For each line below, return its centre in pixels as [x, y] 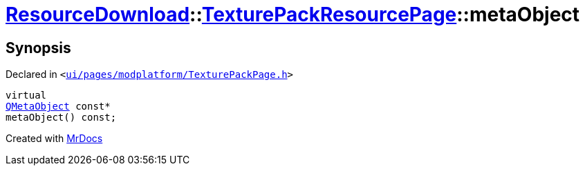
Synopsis [38, 48]
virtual [26, 95]
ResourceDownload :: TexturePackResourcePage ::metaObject [293, 14]
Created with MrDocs [54, 139]
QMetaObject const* [58, 107]
